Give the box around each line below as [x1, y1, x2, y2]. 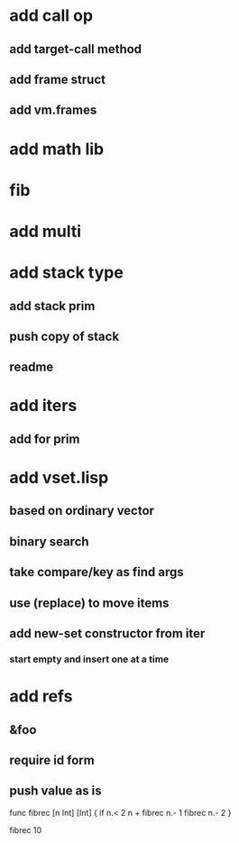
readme [9, 360, 54, 375]
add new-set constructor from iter [9, 626, 206, 641]
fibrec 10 [9, 824, 42, 835]
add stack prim [9, 298, 96, 314]
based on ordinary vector [9, 503, 155, 518]
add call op [9, 5, 93, 26]
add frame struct [9, 71, 106, 87]
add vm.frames [9, 103, 97, 118]
